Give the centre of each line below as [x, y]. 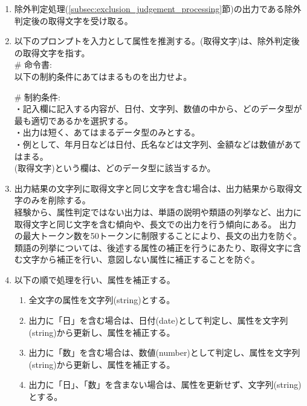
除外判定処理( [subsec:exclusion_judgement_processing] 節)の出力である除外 [158, 8]
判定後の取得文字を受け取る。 [73, 20]
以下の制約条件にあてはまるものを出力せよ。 [103, 76]
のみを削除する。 [57, 200]
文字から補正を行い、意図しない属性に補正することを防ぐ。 [141, 259]
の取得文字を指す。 [52, 52]
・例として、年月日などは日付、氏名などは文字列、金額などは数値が [149, 144]
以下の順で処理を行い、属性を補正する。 [95, 279]
